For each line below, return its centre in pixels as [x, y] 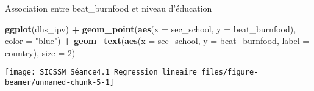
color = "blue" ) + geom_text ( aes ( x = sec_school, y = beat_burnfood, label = [157, 41]
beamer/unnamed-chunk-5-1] [59, 83]
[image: [20, 72]
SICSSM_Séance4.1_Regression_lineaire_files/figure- [149, 72]
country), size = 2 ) [40, 52]
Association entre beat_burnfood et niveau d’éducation [109, 8]
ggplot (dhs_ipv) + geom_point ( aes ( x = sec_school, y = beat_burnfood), [151, 28]
